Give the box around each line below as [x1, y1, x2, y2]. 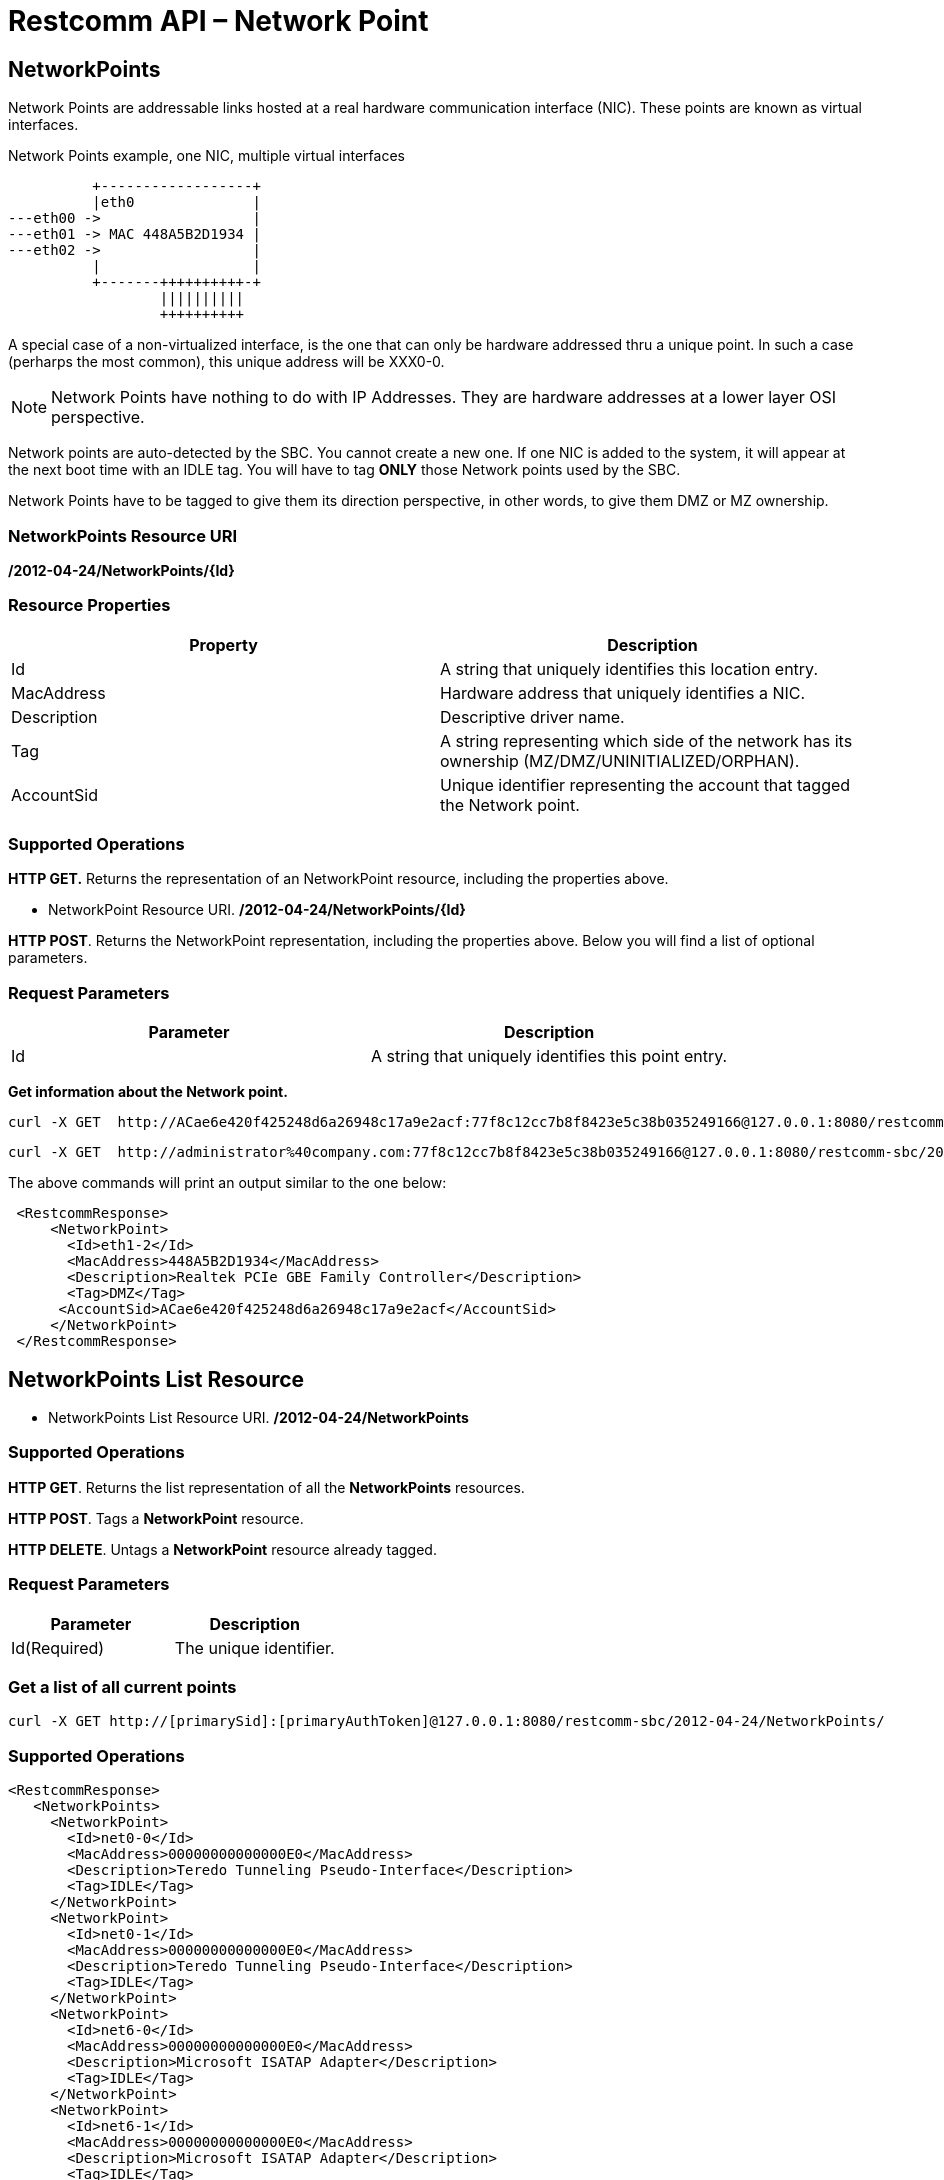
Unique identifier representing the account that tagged [440, 774, 851, 795]
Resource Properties [8, 595, 171, 616]
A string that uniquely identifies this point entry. [371, 1046, 728, 1067]
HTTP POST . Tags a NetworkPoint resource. [8, 1509, 304, 1527]
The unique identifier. [174, 1637, 335, 1658]
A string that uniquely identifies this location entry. [440, 658, 819, 679]
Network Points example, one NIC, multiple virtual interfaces [8, 147, 405, 165]
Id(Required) [11, 1637, 105, 1658]
